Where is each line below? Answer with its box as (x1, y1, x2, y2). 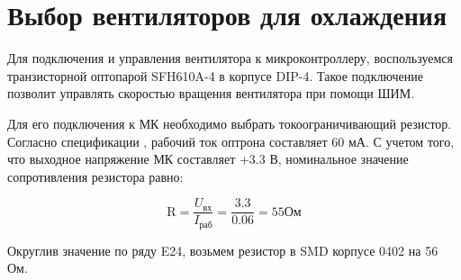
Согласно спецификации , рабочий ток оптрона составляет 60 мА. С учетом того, (7, 131, 455, 150)
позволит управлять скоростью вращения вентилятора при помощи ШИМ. (7, 84, 415, 103)
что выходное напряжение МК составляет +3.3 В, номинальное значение (7, 149, 409, 168)
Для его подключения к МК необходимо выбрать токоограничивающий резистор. (7, 113, 452, 132)
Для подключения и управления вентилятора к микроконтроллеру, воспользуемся (7, 49, 453, 68)
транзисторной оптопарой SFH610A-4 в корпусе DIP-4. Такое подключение (7, 66, 423, 85)
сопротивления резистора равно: (7, 167, 184, 185)
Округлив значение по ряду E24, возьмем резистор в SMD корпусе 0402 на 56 (7, 240, 438, 259)
